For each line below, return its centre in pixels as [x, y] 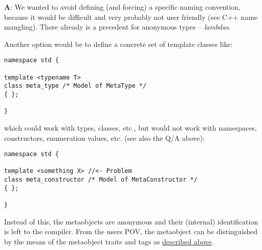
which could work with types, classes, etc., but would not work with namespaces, [130, 127]
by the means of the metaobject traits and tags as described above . [109, 241]
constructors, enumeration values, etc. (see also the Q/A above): [104, 137]
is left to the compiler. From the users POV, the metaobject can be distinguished [131, 231]
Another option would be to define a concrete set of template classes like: [119, 44]
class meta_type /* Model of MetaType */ [75, 86]
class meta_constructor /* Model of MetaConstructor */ [101, 180]
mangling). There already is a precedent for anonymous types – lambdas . [117, 27]
